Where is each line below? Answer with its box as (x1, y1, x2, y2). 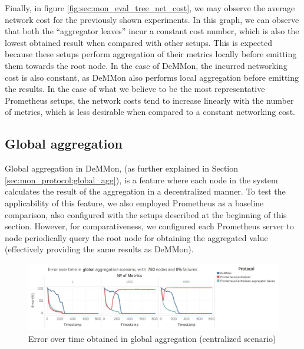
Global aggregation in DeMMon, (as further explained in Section (5, 162, 239, 174)
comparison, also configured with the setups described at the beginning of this (5, 208, 287, 220)
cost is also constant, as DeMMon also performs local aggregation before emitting (5, 71, 299, 83)
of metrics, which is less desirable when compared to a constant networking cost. (5, 106, 295, 118)
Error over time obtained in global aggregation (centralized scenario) (28, 332, 276, 344)
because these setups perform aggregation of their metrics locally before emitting (5, 48, 297, 60)
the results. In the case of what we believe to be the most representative (5, 83, 265, 95)
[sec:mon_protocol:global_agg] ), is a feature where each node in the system (5, 173, 278, 186)
